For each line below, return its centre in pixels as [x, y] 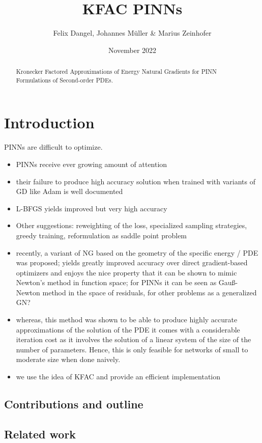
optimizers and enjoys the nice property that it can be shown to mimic [126, 272]
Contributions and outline [74, 404]
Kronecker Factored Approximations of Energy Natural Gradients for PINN [116, 72]
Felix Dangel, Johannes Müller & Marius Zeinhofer [132, 33]
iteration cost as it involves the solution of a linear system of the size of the [134, 339]
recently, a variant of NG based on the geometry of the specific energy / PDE [137, 252]
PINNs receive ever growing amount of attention [92, 164]
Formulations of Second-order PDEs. [64, 80]
